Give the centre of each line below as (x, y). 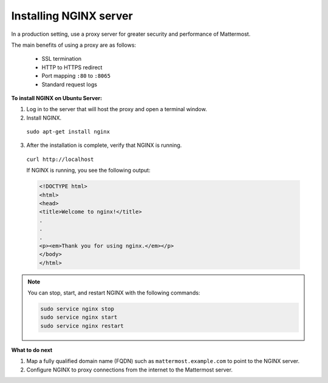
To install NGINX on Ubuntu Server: (57, 98)
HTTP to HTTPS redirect (72, 67)
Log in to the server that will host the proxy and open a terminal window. (117, 109)
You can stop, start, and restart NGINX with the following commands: (114, 293)
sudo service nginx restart (82, 326)
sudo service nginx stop (77, 309)
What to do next (32, 350)
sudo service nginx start (79, 317)
